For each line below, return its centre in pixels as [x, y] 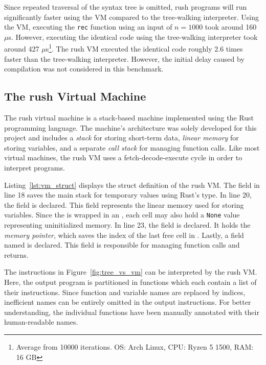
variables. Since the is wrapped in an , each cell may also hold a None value [122, 215]
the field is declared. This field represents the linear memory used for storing [124, 204]
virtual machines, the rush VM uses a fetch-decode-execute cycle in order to [123, 157]
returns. [16, 254]
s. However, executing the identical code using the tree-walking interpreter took [133, 36]
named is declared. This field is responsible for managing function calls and [122, 245]
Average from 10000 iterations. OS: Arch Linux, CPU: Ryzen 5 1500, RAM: [135, 347]
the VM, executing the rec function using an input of [88, 27]
